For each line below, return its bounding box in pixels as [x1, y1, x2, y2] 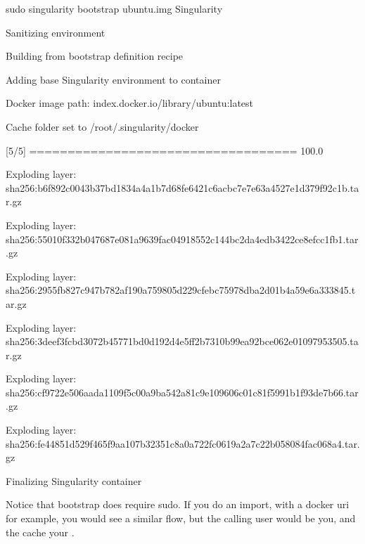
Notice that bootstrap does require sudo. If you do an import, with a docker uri [6, 497, 350, 512]
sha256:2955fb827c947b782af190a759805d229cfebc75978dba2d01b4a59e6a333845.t [6, 283, 356, 297]
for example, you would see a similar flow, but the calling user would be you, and [6, 511, 356, 526]
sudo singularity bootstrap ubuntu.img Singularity [6, 1, 223, 15]
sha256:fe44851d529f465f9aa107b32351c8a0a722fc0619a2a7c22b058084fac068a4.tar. [6, 436, 360, 451]
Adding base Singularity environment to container [6, 72, 221, 86]
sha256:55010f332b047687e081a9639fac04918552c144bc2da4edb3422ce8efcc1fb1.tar [6, 231, 359, 246]
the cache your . [6, 524, 75, 539]
